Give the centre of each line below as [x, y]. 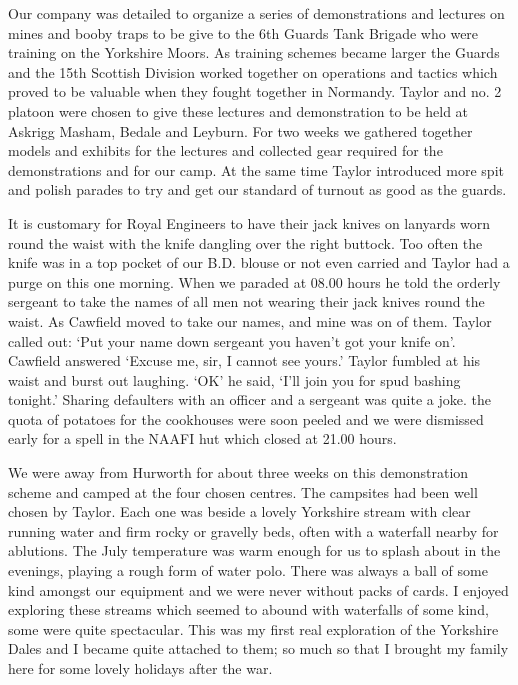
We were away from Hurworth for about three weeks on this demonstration [238, 472]
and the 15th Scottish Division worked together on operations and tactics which [253, 71]
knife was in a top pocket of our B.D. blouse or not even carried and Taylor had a [259, 262]
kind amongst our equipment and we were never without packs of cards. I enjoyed [258, 589]
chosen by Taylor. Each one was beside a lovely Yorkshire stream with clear [239, 511]
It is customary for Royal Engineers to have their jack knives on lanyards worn [249, 222]
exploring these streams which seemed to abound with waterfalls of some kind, [248, 609]
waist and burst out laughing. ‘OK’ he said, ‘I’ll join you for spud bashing [234, 379]
